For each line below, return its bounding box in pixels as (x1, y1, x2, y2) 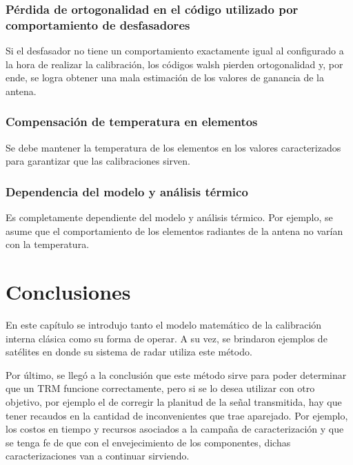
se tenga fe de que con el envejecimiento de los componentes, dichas (6, 435, 291, 449)
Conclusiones (6, 278, 131, 306)
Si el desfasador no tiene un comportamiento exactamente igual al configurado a (6, 43, 344, 58)
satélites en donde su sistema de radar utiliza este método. (6, 344, 252, 359)
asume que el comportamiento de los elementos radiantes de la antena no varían (6, 223, 343, 238)
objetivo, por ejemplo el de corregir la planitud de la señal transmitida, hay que (6, 395, 342, 409)
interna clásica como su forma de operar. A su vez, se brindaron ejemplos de (6, 331, 327, 345)
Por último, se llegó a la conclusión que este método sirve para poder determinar (6, 367, 347, 382)
